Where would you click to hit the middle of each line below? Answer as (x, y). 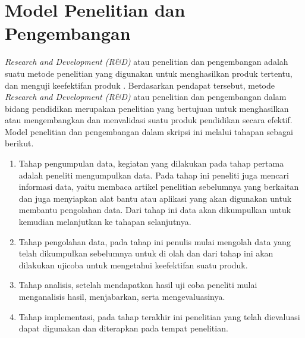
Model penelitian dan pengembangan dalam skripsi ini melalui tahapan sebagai (149, 131)
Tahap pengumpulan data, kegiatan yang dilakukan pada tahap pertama (151, 163)
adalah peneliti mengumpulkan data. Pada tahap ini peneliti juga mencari (154, 175)
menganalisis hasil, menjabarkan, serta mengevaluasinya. (122, 296)
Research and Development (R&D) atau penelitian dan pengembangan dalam (146, 97)
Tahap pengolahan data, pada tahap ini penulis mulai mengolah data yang (155, 241)
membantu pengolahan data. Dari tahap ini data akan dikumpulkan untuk (155, 210)
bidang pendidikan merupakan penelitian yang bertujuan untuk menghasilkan (147, 108)
